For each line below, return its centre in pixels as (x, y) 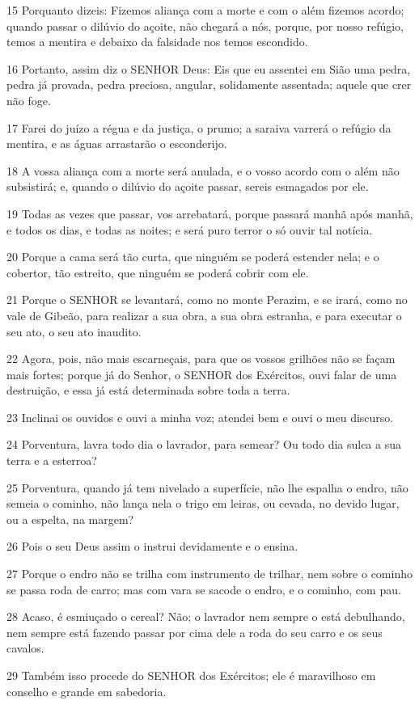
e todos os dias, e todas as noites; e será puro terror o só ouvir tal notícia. (190, 229)
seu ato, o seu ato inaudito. (74, 331)
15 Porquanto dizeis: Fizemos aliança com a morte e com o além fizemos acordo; (205, 10)
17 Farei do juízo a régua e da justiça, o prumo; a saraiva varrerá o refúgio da (199, 127)
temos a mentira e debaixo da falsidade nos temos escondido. (157, 42)
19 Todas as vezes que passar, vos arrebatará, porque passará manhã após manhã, (210, 213)
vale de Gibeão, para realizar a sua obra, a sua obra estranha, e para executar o (204, 315)
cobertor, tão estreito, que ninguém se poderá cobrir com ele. (158, 272)
